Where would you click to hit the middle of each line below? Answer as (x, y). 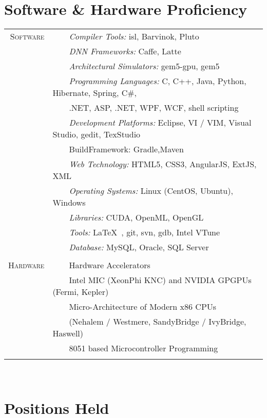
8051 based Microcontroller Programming (144, 348)
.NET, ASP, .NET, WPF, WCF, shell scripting (154, 108)
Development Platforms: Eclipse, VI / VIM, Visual (160, 123)
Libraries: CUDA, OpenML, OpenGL (136, 217)
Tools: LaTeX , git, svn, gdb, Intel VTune (145, 232)
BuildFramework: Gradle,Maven (126, 149)
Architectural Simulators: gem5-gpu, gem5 (144, 66)
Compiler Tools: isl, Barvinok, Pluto (134, 36)
